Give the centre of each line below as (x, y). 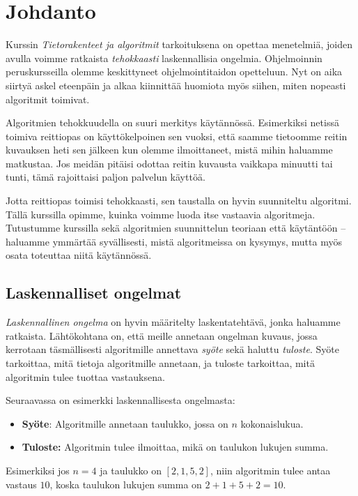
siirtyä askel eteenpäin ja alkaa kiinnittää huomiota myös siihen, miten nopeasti (176, 85)
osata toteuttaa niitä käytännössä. (79, 255)
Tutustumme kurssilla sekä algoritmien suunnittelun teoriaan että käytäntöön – (176, 228)
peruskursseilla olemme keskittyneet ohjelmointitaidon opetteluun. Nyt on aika (174, 72)
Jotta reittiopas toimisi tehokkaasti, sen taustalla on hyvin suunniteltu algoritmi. (179, 201)
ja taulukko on (131, 470)
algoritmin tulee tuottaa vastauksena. (85, 376)
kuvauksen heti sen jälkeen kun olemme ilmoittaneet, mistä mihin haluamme (169, 150)
